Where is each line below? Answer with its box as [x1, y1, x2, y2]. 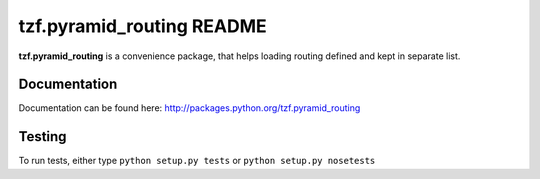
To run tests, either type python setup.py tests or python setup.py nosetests [18, 155, 376, 167]
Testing [18, 128, 67, 145]
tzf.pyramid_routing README [18, 15, 267, 37]
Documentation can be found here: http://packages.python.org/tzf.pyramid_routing [18, 102, 361, 114]
